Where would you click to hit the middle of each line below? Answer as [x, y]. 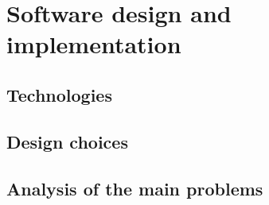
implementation [94, 44]
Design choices [67, 141]
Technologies [59, 94]
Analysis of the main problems [135, 188]
